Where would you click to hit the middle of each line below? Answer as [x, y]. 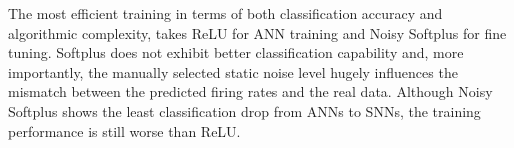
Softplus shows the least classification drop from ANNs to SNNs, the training [244, 110]
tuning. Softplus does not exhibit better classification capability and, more [236, 52]
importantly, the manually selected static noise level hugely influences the [233, 71]
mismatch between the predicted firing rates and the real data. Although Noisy [250, 91]
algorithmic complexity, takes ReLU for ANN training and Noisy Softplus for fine [257, 32]
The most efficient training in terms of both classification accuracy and [225, 13]
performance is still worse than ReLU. [124, 130]
